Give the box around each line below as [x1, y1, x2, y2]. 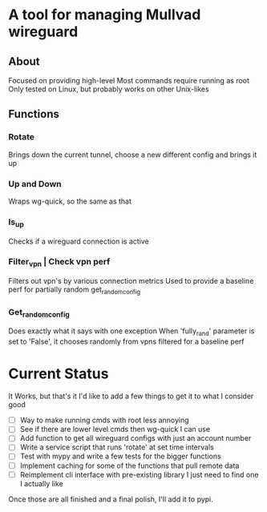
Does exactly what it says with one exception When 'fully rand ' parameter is [8, 326, 255, 338]
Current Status [8, 365, 109, 383]
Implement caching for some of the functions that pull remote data [19, 461, 240, 470]
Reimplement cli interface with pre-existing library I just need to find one [19, 470, 259, 479]
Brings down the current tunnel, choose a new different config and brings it [8, 150, 257, 159]
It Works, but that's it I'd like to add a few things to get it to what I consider [8, 391, 254, 401]
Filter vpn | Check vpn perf [8, 256, 111, 269]
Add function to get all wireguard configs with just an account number [19, 433, 252, 443]
